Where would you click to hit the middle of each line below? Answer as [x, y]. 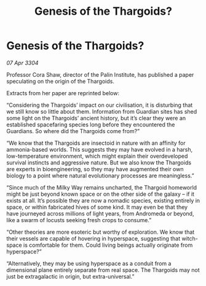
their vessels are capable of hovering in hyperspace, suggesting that [93, 238]
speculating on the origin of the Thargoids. [61, 81]
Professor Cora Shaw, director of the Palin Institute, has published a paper [100, 74]
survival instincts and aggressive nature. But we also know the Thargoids [99, 162]
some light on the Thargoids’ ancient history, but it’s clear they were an [96, 118]
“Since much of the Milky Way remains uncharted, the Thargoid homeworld [102, 187]
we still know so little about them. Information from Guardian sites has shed [102, 111]
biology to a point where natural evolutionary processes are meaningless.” [101, 176]
